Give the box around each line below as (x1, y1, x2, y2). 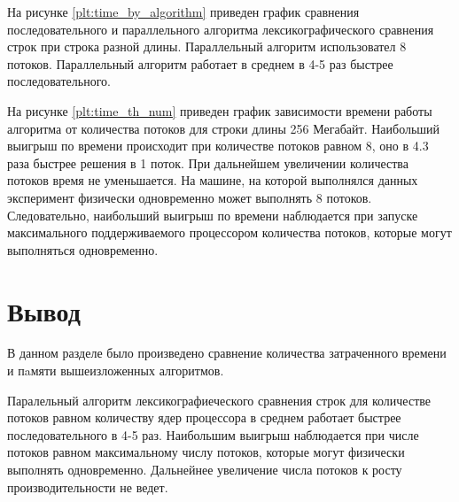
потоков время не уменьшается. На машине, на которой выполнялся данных (7, 171, 418, 189)
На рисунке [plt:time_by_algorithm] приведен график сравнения (7, 3, 360, 20)
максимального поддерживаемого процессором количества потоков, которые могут (7, 223, 452, 242)
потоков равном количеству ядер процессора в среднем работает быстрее (7, 408, 401, 427)
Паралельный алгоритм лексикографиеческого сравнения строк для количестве (7, 390, 432, 409)
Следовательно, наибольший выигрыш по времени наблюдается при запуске (7, 205, 418, 224)
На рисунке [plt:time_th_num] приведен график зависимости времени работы (7, 101, 432, 120)
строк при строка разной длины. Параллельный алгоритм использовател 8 (7, 37, 407, 56)
